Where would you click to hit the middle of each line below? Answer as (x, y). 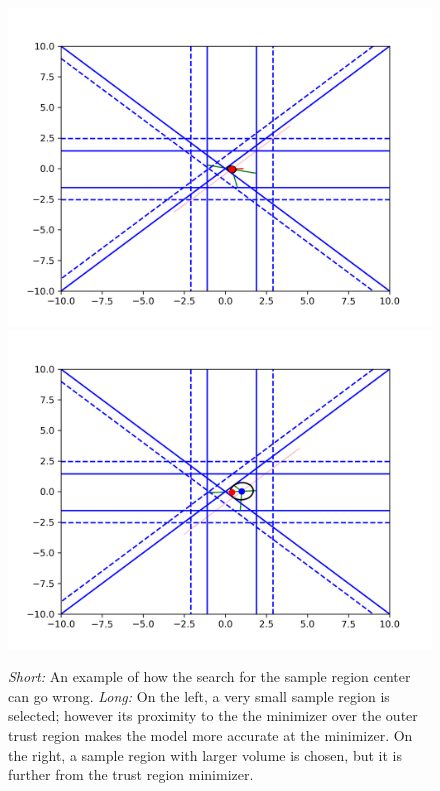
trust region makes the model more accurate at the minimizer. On (210, 734)
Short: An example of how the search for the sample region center (209, 676)
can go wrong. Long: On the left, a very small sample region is (199, 695)
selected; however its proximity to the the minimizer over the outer (213, 715)
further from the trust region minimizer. (131, 774)
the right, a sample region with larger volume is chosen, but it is (205, 754)
